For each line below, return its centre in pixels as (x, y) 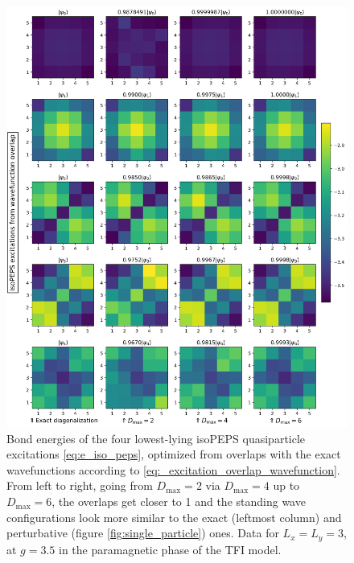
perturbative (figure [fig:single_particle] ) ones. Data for (143, 533)
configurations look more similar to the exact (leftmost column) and (174, 517)
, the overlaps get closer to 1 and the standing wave (179, 501)
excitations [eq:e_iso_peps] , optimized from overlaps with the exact (174, 454)
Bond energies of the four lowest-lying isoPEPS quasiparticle (156, 438)
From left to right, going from (80, 485)
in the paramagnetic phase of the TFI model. (170, 549)
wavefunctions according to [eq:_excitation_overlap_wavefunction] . (173, 469)
